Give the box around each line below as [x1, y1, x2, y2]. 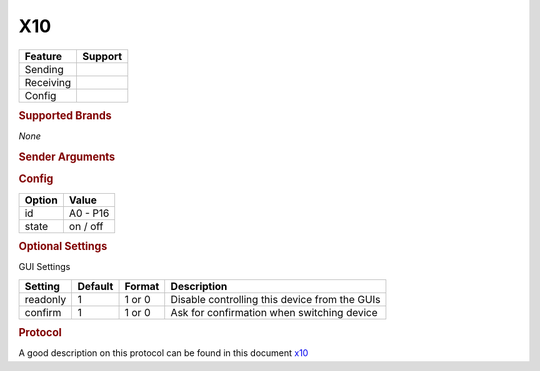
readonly [24, 292, 67, 306]
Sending [24, 62, 64, 76]
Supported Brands [18, 108, 112, 122]
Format [124, 279, 160, 293]
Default [77, 279, 114, 293]
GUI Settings [18, 261, 71, 273]
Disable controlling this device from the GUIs [170, 292, 381, 306]
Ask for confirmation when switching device [170, 305, 379, 319]
